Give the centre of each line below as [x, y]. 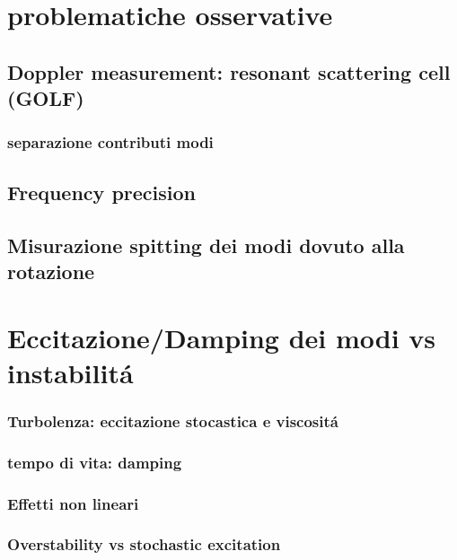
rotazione [51, 271]
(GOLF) [46, 98]
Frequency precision [101, 192]
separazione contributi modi [110, 142]
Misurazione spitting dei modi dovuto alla [206, 245]
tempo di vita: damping [95, 462]
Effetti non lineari [73, 503]
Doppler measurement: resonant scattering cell [229, 71]
